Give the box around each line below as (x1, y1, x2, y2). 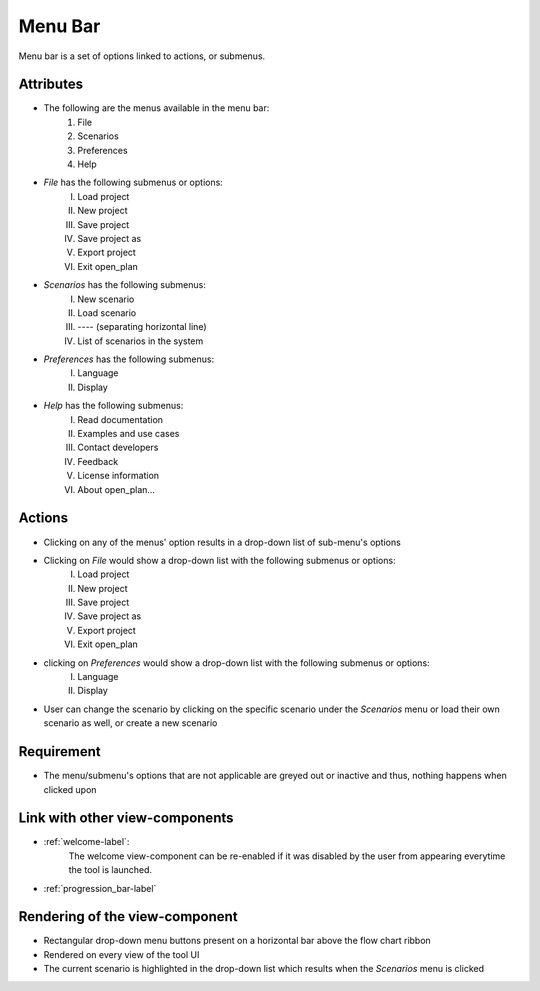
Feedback (77, 455, 119, 467)
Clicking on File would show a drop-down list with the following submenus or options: (43, 554, 396, 566)
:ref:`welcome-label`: (43, 836, 130, 848)
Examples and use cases (77, 428, 180, 440)
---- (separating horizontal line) (77, 321, 207, 333)
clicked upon (43, 783, 97, 795)
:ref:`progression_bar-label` (43, 882, 157, 894)
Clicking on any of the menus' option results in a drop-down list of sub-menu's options (43, 536, 402, 548)
